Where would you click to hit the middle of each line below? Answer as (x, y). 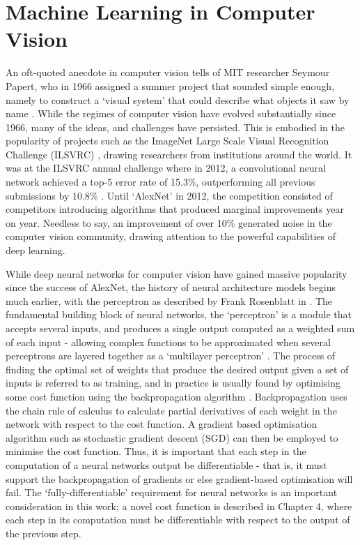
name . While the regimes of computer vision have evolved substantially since (171, 113)
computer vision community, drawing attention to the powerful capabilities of (171, 236)
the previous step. (44, 533)
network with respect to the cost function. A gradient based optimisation (162, 424)
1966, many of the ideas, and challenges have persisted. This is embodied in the (175, 127)
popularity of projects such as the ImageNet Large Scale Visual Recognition (167, 141)
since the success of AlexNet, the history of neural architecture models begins (171, 287)
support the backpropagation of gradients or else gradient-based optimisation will (179, 478)
